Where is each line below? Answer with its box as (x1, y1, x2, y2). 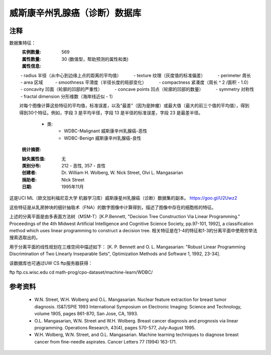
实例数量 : (22, 49, 41, 55)
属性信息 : (22, 63, 41, 69)
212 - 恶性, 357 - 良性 (61, 162, 106, 168)
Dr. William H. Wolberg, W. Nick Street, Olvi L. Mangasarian (61, 169, 183, 175)
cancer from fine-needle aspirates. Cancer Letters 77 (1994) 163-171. (34, 338, 177, 344)
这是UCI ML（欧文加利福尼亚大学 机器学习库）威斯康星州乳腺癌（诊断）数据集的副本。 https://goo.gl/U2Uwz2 (9, 195, 237, 201)
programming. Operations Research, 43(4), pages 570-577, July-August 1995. (34, 324, 196, 330)
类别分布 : (22, 162, 41, 168)
